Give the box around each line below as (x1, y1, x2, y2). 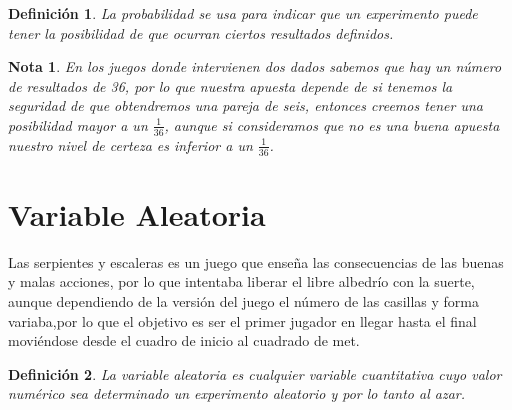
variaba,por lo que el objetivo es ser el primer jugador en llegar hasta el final (8, 310, 477, 331)
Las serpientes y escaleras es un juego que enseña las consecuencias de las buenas (8, 251, 504, 272)
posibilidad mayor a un (8, 114, 148, 135)
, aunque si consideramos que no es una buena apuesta (164, 114, 500, 135)
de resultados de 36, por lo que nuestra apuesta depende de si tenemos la (8, 75, 453, 96)
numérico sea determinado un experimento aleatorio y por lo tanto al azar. (8, 383, 466, 404)
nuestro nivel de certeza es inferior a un (8, 134, 253, 155)
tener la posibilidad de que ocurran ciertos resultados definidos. (8, 22, 394, 43)
